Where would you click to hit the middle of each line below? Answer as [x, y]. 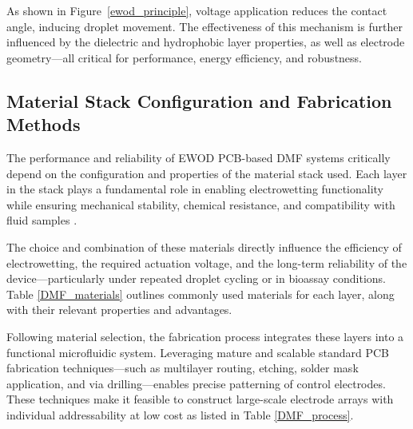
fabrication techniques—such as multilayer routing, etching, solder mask [183, 368]
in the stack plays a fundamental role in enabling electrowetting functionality [195, 189]
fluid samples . [42, 220]
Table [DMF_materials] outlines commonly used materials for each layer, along [201, 294]
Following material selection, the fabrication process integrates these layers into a [205, 336]
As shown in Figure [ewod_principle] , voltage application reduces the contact [197, 10]
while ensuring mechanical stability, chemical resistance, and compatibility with [201, 204]
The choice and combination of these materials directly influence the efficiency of [204, 246]
